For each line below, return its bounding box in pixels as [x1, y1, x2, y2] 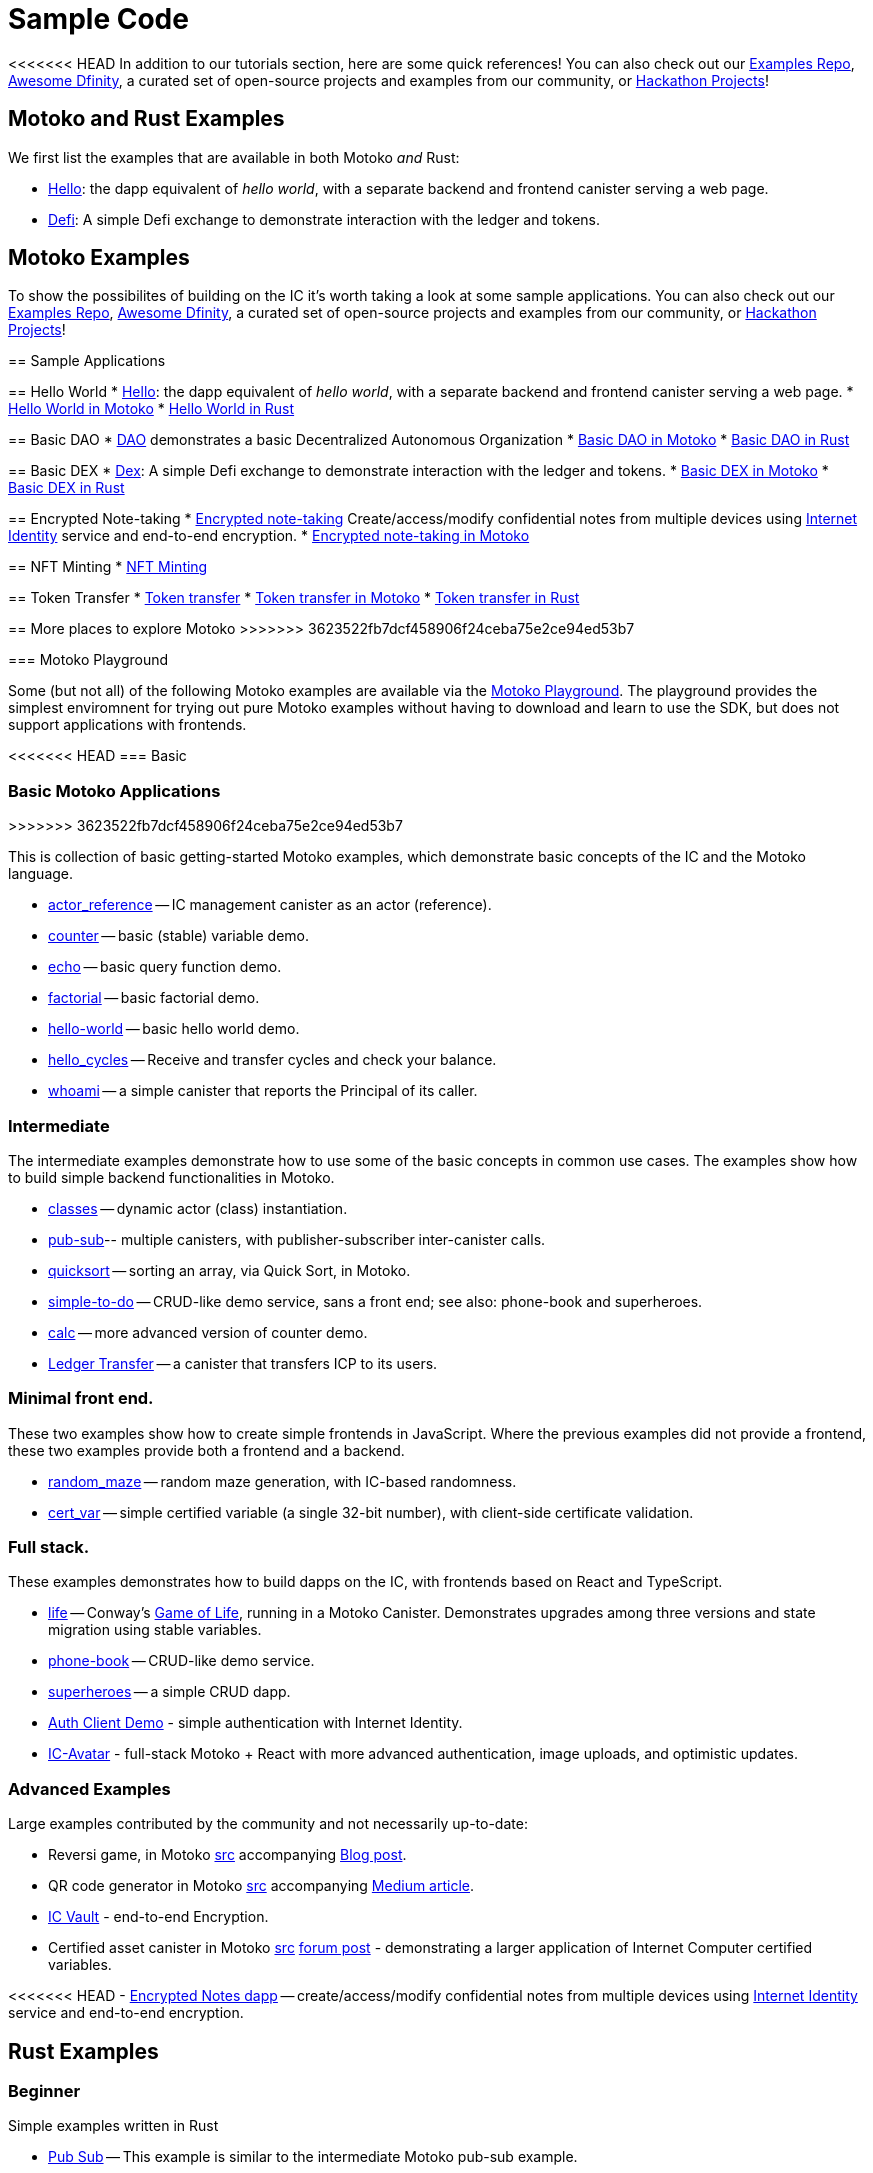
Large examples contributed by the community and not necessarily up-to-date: [8, 1815, 528, 1833]
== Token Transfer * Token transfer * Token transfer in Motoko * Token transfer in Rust [8, 589, 580, 607]
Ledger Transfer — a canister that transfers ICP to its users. [48, 1354, 438, 1372]
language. [8, 865, 74, 883]
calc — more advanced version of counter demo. [48, 1323, 368, 1341]
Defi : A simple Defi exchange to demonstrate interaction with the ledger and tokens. [48, 210, 601, 228]
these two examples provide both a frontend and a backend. [8, 1441, 405, 1459]
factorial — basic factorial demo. [48, 989, 260, 1007]
